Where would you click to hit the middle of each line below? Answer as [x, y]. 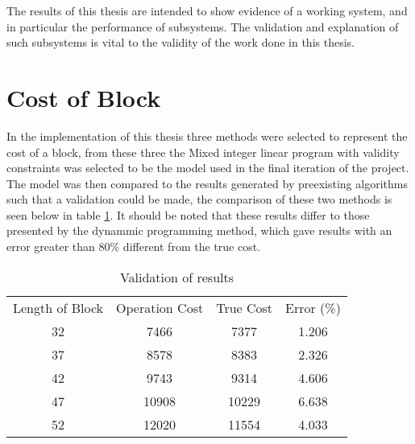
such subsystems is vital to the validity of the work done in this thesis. [181, 42]
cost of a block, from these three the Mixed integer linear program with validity [203, 152]
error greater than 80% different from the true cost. [133, 247]
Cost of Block [84, 97]
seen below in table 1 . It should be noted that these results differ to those [188, 214]
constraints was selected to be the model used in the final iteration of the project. [208, 168]
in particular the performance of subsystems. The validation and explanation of [203, 26]
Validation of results [177, 277]
